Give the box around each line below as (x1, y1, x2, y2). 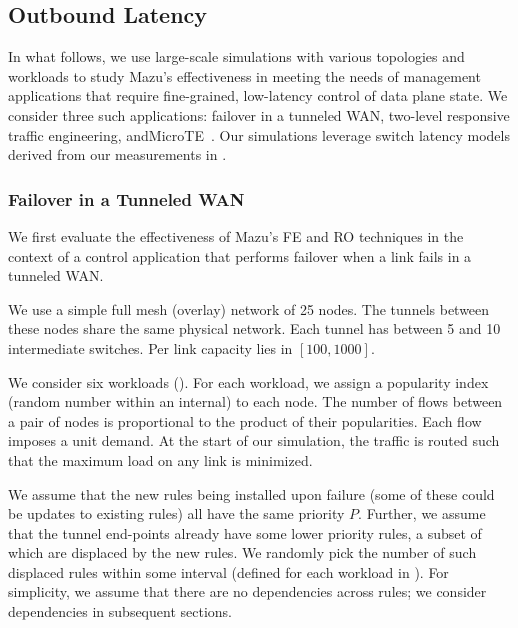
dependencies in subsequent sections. (8, 601, 232, 622)
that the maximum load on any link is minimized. (8, 449, 313, 470)
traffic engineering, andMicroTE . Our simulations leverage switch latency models (8, 124, 510, 145)
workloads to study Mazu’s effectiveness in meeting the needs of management (8, 65, 481, 86)
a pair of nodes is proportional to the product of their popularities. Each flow (8, 410, 482, 431)
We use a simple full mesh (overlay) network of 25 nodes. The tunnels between (8, 298, 490, 319)
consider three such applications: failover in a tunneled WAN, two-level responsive (8, 104, 510, 125)
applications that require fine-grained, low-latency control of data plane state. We (8, 85, 508, 106)
